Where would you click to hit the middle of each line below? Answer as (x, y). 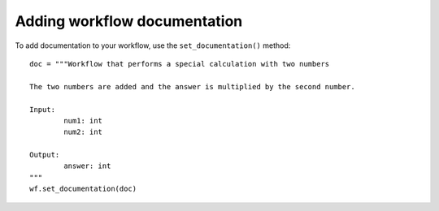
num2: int (83, 132)
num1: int (83, 121)
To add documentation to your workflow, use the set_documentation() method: (153, 45)
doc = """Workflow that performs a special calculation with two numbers (180, 64)
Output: (45, 155)
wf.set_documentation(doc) (83, 189)
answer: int (87, 166)
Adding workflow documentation (129, 21)
